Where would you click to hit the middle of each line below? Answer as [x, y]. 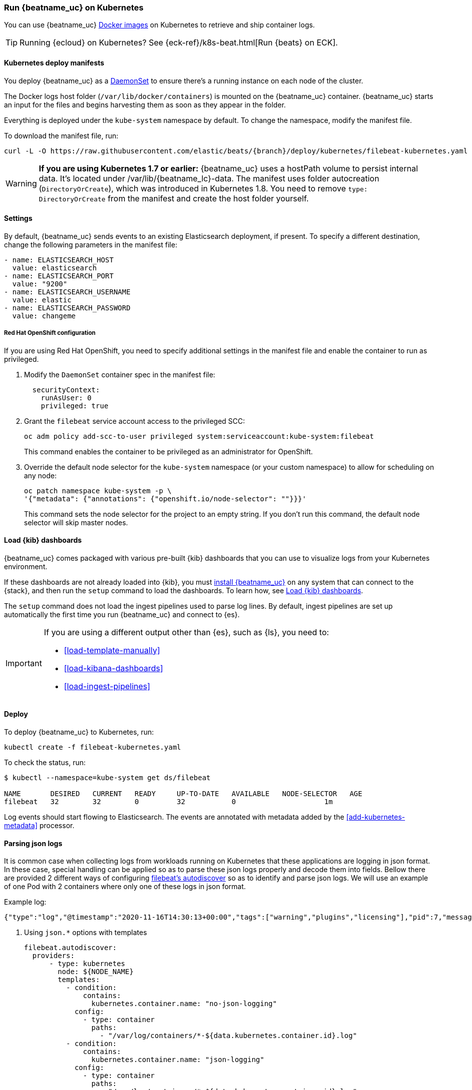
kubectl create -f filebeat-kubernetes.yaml [93, 747]
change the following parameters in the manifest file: [91, 244]
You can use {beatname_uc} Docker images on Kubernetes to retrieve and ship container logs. [159, 25]
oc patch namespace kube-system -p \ [98, 491]
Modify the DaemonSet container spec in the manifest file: [120, 374]
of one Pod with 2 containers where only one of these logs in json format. [125, 887]
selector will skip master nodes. [76, 522]
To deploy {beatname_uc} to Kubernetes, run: [79, 732]
